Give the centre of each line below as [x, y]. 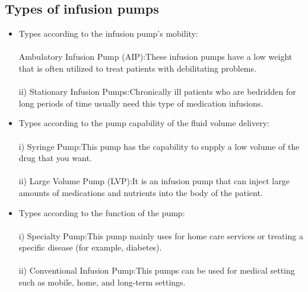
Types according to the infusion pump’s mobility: [108, 33]
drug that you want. [55, 158]
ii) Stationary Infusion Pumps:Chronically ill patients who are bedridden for [157, 92]
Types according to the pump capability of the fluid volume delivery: [144, 123]
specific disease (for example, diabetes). [90, 247]
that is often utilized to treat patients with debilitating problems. [137, 68]
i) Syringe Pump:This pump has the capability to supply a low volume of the [159, 146]
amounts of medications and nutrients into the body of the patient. [141, 192]
